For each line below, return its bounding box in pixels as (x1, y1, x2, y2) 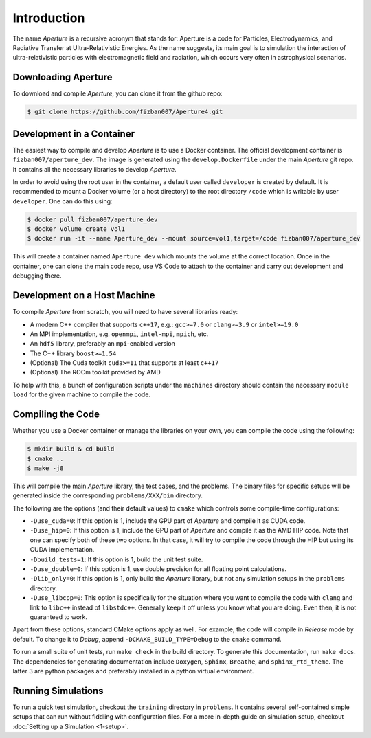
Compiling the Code (12, 409, 100, 421)
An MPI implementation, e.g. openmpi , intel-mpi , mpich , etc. (30, 330, 209, 338)
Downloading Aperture (12, 71, 113, 83)
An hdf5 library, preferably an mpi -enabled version (30, 339, 175, 348)
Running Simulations (12, 684, 104, 697)
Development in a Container (12, 128, 135, 139)
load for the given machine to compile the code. (12, 390, 151, 399)
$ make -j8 (27, 464, 64, 472)
